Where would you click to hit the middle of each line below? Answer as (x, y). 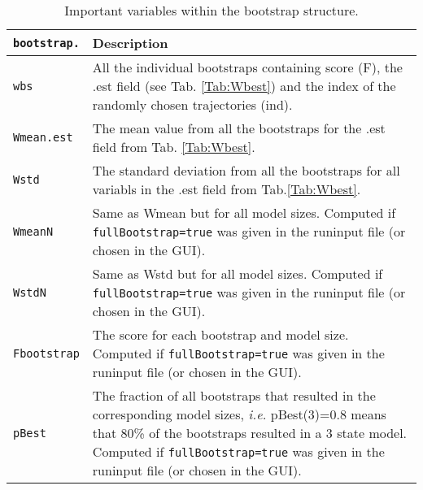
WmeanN (33, 231)
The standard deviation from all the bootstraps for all (246, 170)
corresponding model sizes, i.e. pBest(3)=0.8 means (239, 414)
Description (130, 43)
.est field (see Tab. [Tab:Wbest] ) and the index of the (244, 86)
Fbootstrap (46, 353)
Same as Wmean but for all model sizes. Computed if (244, 212)
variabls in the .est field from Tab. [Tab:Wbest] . (227, 189)
